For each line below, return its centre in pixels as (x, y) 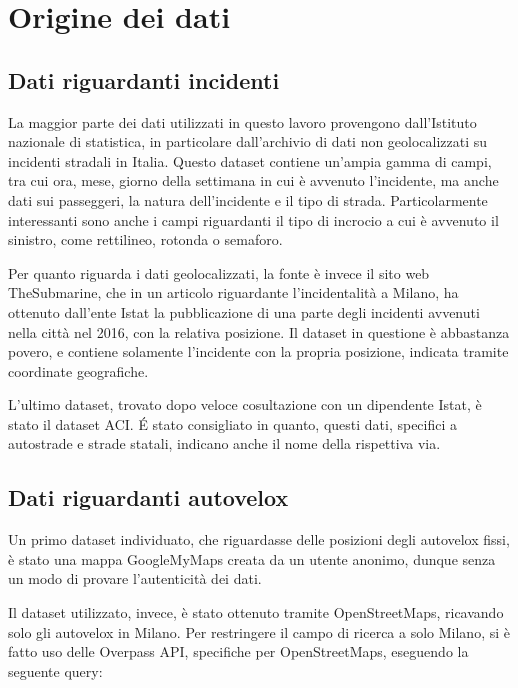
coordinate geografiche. (78, 370)
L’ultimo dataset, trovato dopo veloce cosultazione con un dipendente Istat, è (245, 404)
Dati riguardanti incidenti (144, 79)
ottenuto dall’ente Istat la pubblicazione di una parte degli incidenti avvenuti (244, 311)
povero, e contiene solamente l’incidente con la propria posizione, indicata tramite (258, 351)
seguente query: (55, 670)
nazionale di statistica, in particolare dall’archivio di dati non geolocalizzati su (248, 141)
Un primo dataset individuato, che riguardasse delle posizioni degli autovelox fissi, (259, 539)
